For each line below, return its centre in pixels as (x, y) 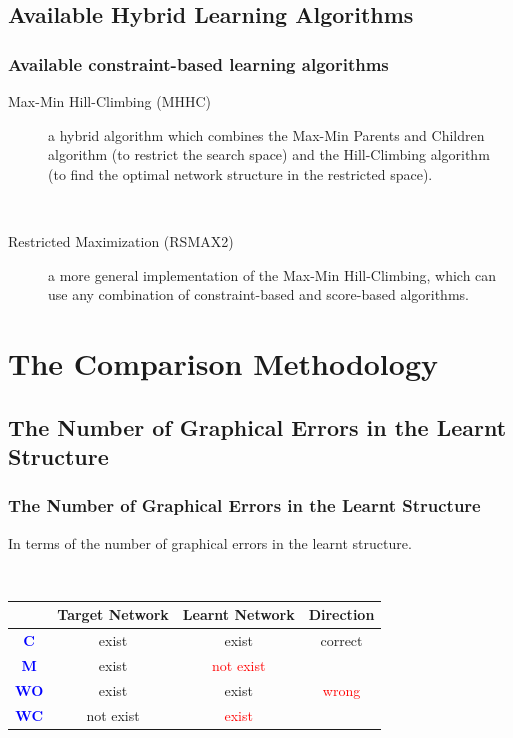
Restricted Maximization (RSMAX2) (121, 240)
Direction (341, 614)
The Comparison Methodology (223, 362)
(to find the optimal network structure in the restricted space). (240, 173)
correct (341, 640)
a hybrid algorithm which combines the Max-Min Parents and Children (266, 134)
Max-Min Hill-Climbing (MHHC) (110, 101)
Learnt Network (238, 614)
